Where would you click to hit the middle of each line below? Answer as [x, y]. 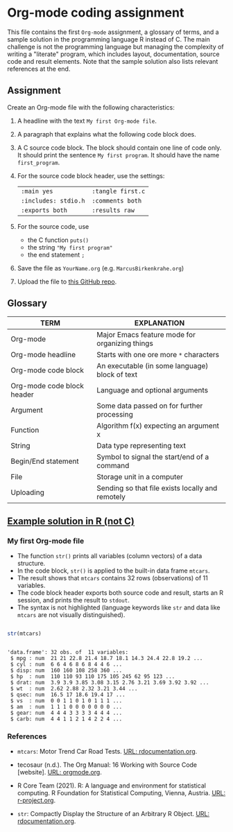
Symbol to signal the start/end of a [153, 457]
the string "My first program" [70, 247]
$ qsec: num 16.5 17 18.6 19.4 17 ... [68, 695]
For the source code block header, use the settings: [91, 175]
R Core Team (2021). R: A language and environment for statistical [112, 786]
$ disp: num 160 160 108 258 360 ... [66, 670]
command [113, 465]
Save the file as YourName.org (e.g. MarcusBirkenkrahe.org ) [101, 268]
